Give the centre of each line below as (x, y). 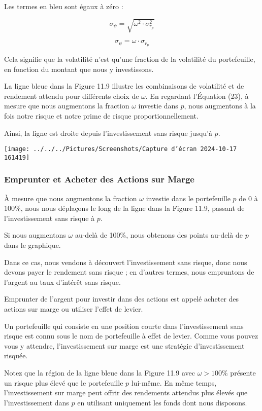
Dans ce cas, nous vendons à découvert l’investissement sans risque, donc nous (126, 262)
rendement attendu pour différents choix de (72, 96)
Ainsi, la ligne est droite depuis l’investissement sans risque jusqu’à (108, 133)
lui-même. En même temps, (174, 382)
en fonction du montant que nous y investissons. (79, 69)
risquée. (16, 356)
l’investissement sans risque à (50, 218)
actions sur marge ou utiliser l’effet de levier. (74, 309)
